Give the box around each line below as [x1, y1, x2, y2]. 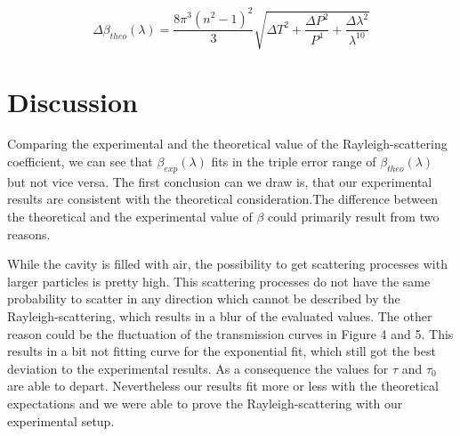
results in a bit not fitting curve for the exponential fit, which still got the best [7, 342, 436, 360]
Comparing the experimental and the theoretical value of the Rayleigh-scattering [7, 134, 448, 153]
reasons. [7, 224, 51, 243]
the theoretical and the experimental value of [7, 207, 253, 226]
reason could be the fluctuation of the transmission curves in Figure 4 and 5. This [7, 324, 454, 343]
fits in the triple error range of [211, 152, 376, 171]
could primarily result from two [268, 207, 440, 226]
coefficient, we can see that [7, 152, 153, 171]
